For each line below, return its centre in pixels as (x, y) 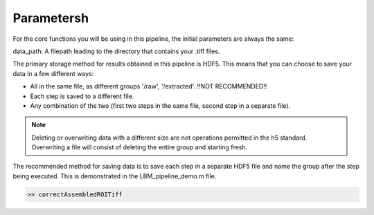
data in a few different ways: (53, 73)
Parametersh (51, 18)
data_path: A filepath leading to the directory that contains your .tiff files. (116, 51)
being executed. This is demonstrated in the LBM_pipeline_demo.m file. (115, 176)
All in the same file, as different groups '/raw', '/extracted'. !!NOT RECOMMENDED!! (149, 86)
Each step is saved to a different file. (82, 96)
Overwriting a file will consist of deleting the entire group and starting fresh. (140, 147)
